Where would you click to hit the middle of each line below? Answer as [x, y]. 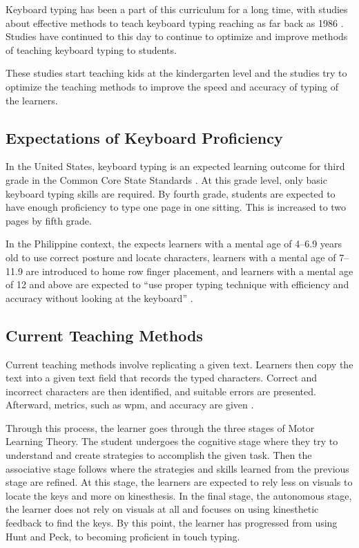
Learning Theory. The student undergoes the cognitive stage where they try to [172, 441]
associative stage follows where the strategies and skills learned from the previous [177, 468]
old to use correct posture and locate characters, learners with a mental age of [171, 257]
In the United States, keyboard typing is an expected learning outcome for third [175, 166]
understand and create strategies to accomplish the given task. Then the [159, 455]
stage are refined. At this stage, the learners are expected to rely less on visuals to [179, 482]
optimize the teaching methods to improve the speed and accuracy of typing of [172, 86]
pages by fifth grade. [49, 220]
